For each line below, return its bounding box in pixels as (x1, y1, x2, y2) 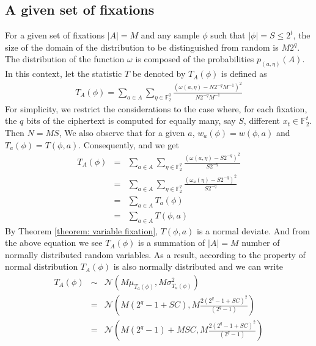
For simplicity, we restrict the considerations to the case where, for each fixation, (5, 102, 307, 115)
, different (243, 114, 280, 127)
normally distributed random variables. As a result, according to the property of (5, 248, 306, 261)
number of (241, 236, 280, 249)
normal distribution (5, 260, 78, 273)
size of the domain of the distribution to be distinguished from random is (5, 40, 279, 53)
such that (210, 29, 246, 41)
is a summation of (138, 236, 205, 249)
